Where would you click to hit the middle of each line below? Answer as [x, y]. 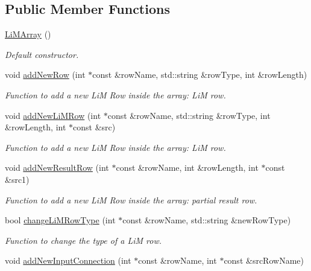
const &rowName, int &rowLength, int [187, 167]
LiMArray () [28, 34]
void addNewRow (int [45, 75]
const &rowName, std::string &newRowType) [207, 220]
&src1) [17, 179]
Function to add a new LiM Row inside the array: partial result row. [131, 199]
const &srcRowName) [264, 260]
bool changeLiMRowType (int [60, 220]
